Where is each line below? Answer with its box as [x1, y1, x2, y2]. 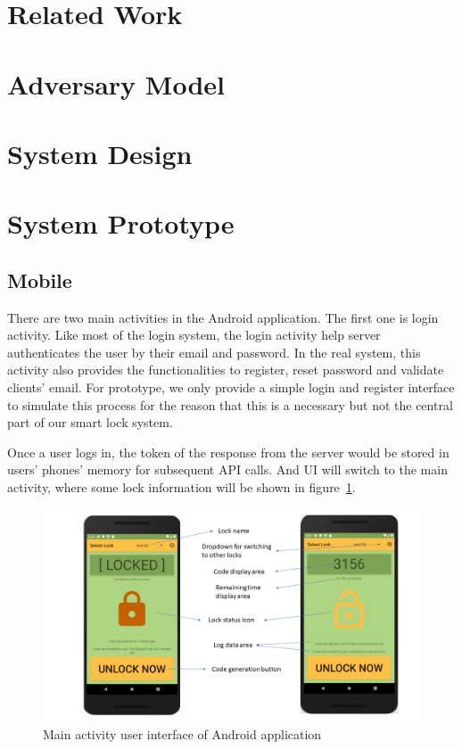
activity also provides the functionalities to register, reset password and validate [7, 360, 444, 379]
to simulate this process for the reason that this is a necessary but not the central [7, 395, 453, 414]
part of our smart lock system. [7, 413, 173, 432]
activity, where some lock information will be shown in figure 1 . [7, 478, 356, 497]
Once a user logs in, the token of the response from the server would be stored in [7, 442, 450, 461]
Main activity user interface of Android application [43, 724, 322, 743]
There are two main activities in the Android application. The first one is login [7, 308, 439, 326]
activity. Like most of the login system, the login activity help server [7, 325, 381, 344]
